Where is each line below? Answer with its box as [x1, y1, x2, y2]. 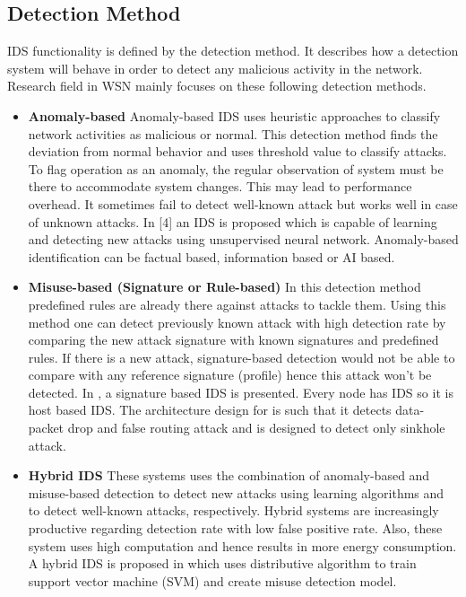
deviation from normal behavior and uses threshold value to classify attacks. [28, 142, 447, 161]
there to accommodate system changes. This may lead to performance [28, 177, 412, 196]
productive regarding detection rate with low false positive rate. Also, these [28, 519, 443, 538]
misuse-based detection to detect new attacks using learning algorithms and [28, 483, 444, 502]
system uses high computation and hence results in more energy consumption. [28, 536, 457, 555]
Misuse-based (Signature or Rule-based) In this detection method [28, 277, 421, 296]
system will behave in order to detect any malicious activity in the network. [7, 58, 423, 77]
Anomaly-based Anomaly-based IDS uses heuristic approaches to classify [28, 106, 441, 125]
